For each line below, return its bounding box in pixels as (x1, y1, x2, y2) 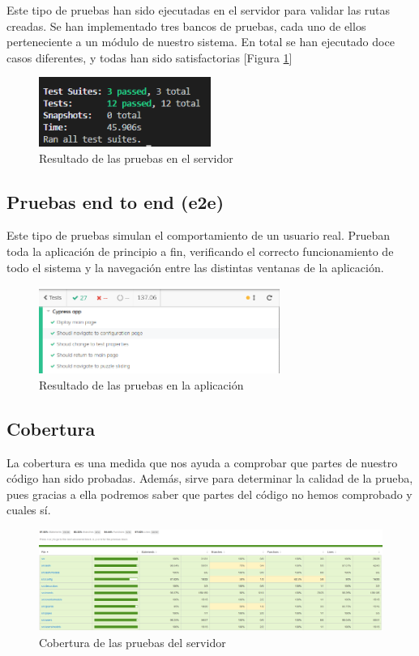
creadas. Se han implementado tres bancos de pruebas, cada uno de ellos (6, 17, 366, 34)
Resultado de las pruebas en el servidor (39, 149, 233, 166)
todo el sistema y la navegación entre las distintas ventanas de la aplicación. (6, 258, 384, 275)
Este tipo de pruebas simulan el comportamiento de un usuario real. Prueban (6, 227, 391, 244)
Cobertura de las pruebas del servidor (39, 634, 226, 651)
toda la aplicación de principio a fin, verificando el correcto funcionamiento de (6, 243, 394, 260)
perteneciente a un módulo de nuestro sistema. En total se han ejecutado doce (6, 33, 395, 50)
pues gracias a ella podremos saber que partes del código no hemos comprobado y (6, 485, 413, 502)
